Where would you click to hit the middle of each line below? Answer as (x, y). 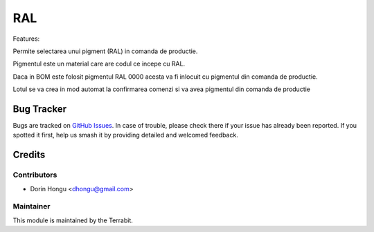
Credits (29, 155)
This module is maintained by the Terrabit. (73, 220)
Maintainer (32, 206)
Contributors (35, 175)
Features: (26, 39)
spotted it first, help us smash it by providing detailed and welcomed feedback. (125, 135)
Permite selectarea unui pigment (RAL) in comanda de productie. (105, 51)
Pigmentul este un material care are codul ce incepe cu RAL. (99, 64)
